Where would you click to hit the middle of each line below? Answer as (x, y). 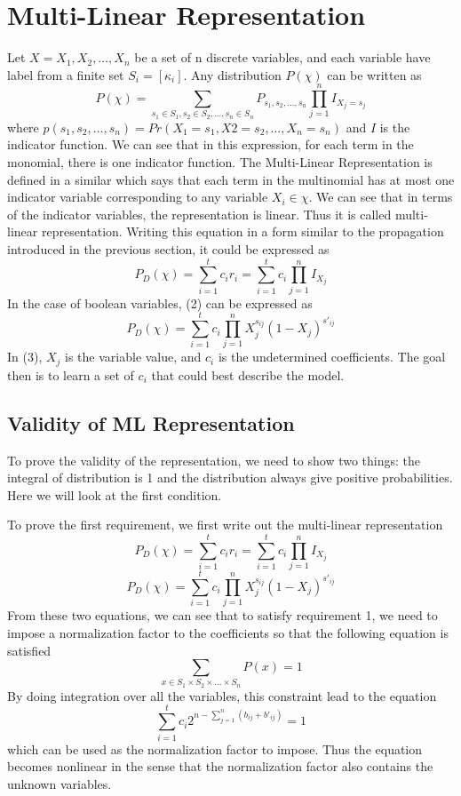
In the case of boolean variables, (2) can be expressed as (160, 302)
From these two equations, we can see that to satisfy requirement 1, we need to (223, 615)
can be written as (374, 74)
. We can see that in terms (381, 197)
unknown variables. (60, 783)
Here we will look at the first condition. (115, 494)
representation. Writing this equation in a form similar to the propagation (242, 231)
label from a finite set (66, 74)
